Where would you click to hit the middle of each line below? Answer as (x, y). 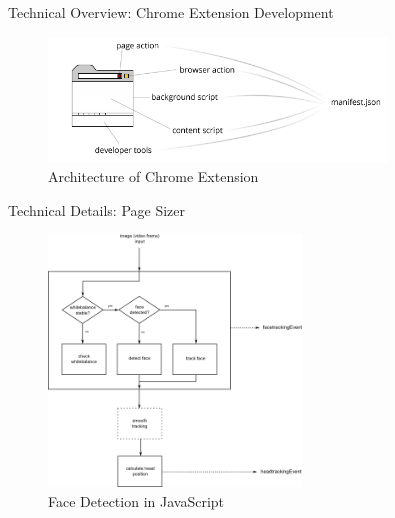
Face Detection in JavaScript (136, 500)
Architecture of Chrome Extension (153, 176)
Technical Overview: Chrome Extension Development (171, 12)
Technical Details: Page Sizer (97, 209)
